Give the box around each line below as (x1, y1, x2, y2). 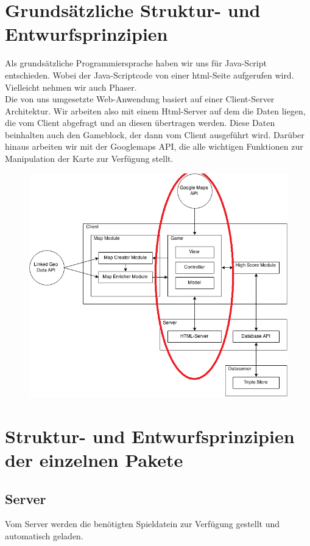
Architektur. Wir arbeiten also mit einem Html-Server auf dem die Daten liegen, (5, 104, 306, 117)
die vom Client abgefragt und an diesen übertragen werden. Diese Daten (5, 116, 275, 129)
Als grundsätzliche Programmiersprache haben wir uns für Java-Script (5, 57, 267, 69)
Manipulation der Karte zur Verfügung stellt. (5, 152, 174, 165)
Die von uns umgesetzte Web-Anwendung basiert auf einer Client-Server (5, 93, 275, 105)
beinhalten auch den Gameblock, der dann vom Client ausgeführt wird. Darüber (5, 128, 305, 141)
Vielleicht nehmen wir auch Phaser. (5, 80, 137, 93)
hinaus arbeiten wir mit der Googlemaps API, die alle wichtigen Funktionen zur (5, 140, 303, 153)
